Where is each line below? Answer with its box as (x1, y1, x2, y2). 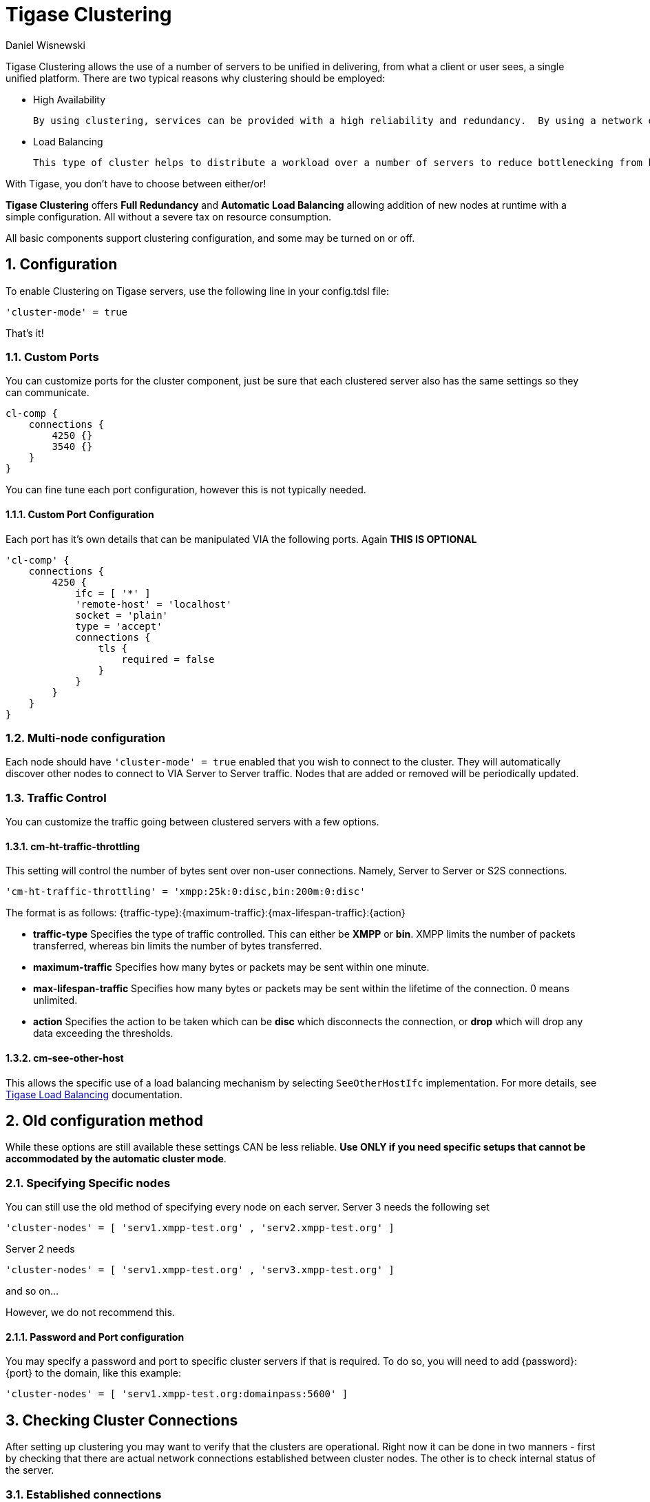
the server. (6, 1464, 54, 1477)
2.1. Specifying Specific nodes (6, 1175, 171, 1190)
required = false (121, 653, 215, 665)
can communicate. (6, 387, 90, 399)
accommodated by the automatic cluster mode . (6, 1153, 227, 1165)
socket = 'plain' (75, 609, 169, 621)
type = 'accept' (75, 620, 162, 632)
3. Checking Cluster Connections (6, 1411, 238, 1429)
